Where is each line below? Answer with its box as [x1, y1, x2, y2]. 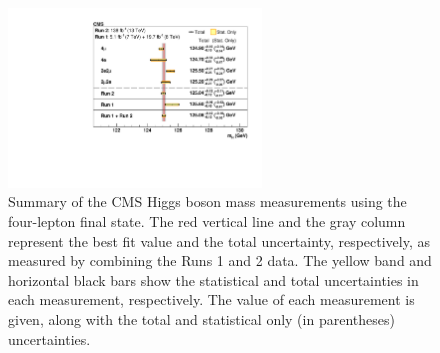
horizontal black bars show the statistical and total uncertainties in [8, 269, 419, 290]
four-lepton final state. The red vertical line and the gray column [8, 210, 406, 231]
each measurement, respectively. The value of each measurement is [8, 289, 415, 310]
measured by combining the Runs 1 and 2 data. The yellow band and [8, 250, 432, 271]
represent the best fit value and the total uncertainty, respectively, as [8, 230, 431, 251]
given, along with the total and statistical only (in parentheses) [8, 308, 395, 329]
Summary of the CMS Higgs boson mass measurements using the [8, 191, 407, 212]
